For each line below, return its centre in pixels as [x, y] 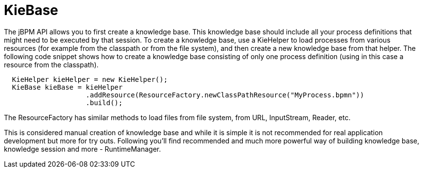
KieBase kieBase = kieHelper [67, 87]
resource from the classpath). [51, 64]
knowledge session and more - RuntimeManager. [83, 149]
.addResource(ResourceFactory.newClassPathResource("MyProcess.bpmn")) [225, 95]
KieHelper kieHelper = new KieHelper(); [90, 79]
